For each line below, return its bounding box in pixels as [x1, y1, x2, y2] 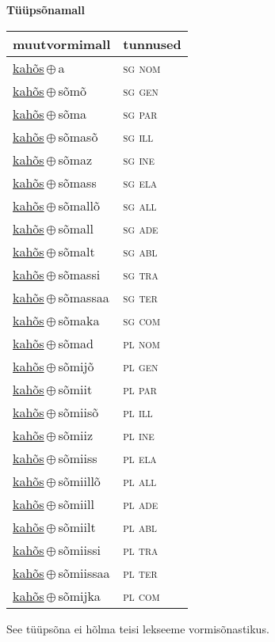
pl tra [123, 540, 159, 559]
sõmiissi [58, 540, 101, 559]
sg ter [123, 287, 158, 306]
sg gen [123, 81, 159, 100]
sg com [123, 310, 160, 329]
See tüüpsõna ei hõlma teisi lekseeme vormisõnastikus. [6, 620, 269, 636]
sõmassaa [58, 287, 109, 306]
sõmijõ [58, 356, 94, 375]
